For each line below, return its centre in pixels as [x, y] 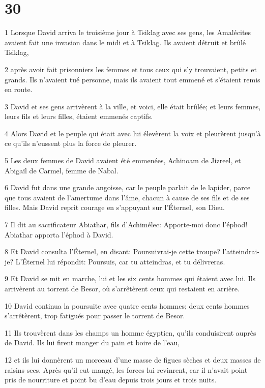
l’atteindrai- [241, 251]
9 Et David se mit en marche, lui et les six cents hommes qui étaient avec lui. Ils [130, 278]
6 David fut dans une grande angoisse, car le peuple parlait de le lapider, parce [128, 187]
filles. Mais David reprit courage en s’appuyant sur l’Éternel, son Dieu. [115, 207]
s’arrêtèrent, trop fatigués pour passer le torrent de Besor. [95, 316]
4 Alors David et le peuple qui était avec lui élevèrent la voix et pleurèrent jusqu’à [133, 133]
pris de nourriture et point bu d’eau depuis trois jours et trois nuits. [111, 380]
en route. [19, 89]
